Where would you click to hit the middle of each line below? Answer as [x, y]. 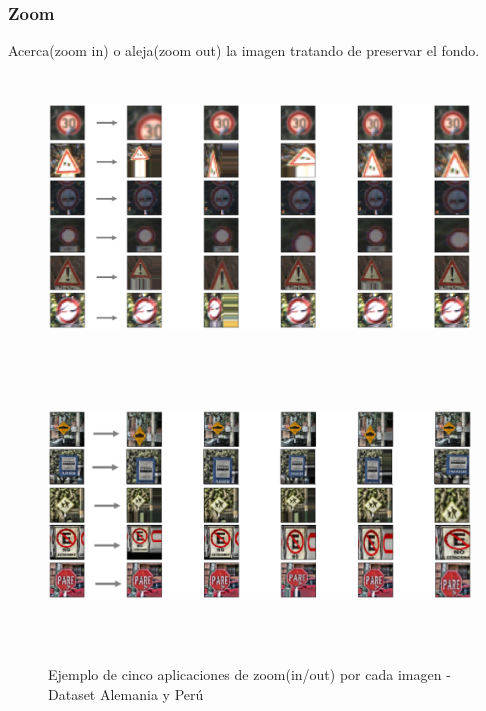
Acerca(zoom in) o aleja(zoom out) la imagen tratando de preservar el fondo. [244, 50]
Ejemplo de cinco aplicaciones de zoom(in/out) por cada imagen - [249, 673]
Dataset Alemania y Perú [126, 693]
